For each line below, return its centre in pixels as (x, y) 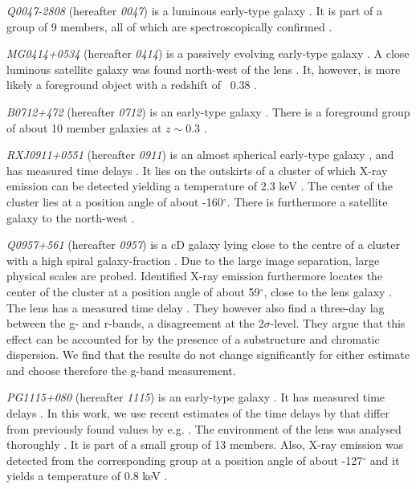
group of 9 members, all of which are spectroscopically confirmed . (169, 26)
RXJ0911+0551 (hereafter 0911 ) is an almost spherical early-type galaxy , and (200, 155)
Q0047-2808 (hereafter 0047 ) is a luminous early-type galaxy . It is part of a (194, 10)
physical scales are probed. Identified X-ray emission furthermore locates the (195, 276)
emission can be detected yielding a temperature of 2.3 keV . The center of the (200, 186)
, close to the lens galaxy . (328, 291)
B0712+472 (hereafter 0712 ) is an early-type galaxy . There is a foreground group (208, 111)
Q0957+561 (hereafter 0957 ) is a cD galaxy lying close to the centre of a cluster (204, 244)
